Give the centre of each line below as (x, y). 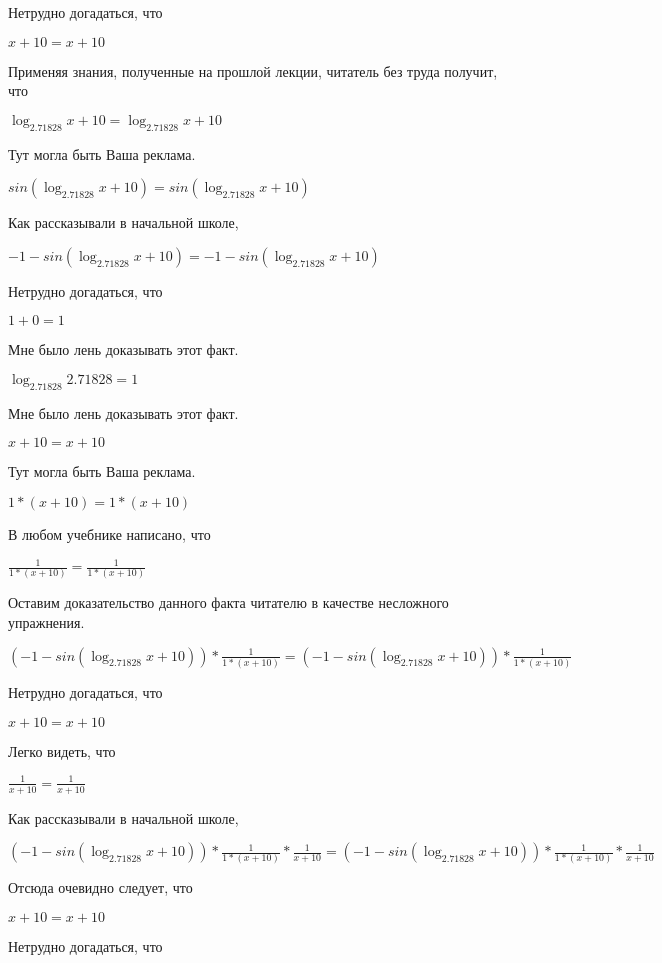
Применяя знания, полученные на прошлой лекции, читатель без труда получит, (253, 70)
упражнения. (46, 622)
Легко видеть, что (62, 750)
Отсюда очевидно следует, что (100, 887)
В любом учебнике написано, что (109, 533)
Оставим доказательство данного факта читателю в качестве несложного (228, 602)
